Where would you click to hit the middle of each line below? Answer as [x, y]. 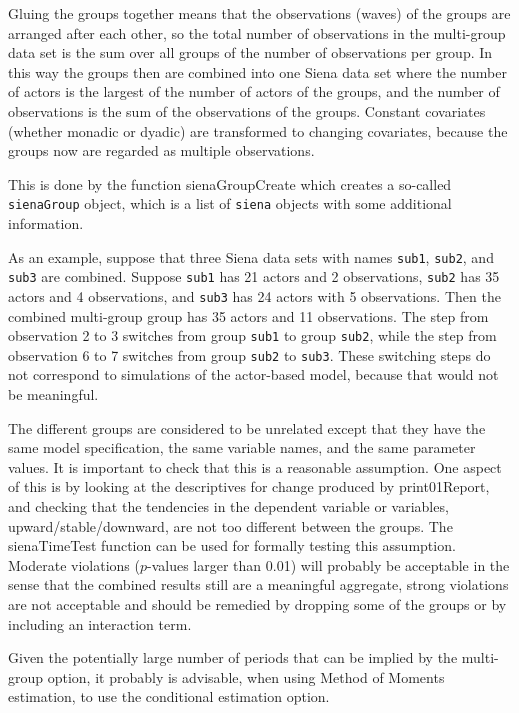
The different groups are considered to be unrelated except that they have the [247, 427]
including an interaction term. [100, 623]
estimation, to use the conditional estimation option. [169, 696]
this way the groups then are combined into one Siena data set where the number [257, 71]
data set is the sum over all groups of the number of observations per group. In [250, 52]
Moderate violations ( [74, 564]
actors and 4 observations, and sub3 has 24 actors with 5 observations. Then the [254, 295]
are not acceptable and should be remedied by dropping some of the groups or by [257, 604]
